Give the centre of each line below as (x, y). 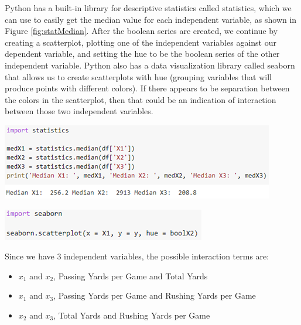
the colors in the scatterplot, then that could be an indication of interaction (141, 99)
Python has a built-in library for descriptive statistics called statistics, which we (148, 8)
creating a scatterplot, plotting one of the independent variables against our (141, 42)
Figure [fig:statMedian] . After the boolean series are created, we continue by (141, 31)
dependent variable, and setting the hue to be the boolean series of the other (142, 54)
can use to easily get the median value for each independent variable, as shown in (151, 19)
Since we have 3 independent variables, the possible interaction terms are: (137, 256)
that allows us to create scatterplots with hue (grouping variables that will (138, 76)
